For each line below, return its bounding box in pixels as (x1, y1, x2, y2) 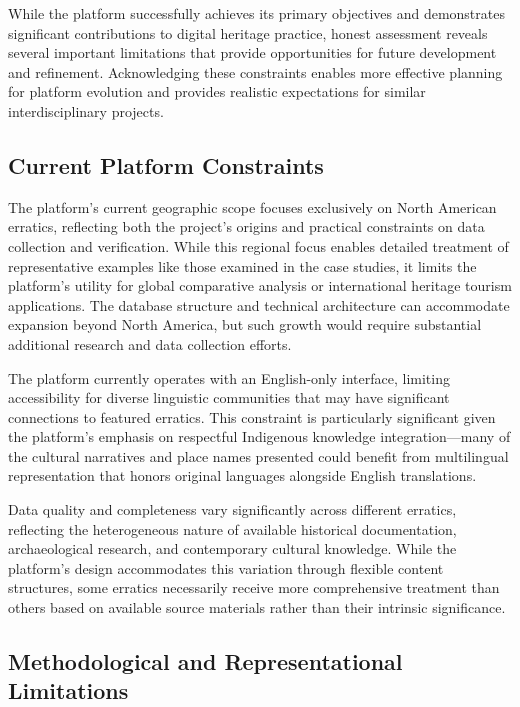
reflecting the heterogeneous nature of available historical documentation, (8, 518, 457, 539)
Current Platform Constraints (8, 149, 324, 180)
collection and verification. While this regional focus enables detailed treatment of (8, 235, 509, 256)
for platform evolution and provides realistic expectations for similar (8, 81, 426, 102)
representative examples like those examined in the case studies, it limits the (8, 255, 477, 276)
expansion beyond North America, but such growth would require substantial (8, 314, 482, 335)
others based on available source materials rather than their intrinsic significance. (8, 597, 506, 618)
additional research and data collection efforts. (8, 333, 292, 354)
